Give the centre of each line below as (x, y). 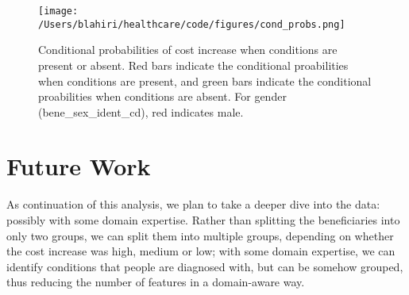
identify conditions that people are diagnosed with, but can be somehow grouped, (205, 266)
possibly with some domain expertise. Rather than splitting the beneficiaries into (203, 220)
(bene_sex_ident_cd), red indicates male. (141, 111)
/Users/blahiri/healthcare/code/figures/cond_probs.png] (192, 24)
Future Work (79, 166)
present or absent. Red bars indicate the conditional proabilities (193, 65)
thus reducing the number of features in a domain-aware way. (156, 282)
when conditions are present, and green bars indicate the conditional (205, 80)
